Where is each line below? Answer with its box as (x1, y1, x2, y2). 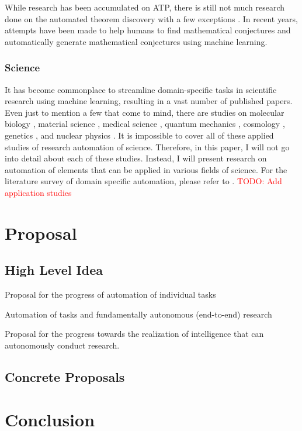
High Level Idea (5, 261, 103, 279)
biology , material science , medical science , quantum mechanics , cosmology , (5, 118, 285, 130)
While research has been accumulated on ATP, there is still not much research (5, 1, 285, 13)
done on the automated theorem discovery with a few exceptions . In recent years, (5, 12, 298, 25)
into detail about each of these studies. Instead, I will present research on (5, 152, 267, 164)
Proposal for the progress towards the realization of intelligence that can (5, 327, 264, 340)
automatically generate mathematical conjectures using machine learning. (5, 35, 268, 47)
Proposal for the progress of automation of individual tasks (5, 288, 216, 301)
